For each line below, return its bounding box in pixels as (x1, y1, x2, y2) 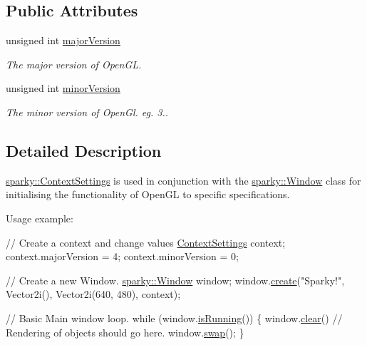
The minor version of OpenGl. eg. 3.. (6, 104, 169, 119)
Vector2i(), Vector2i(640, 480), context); (6, 287, 181, 302)
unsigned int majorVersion (6, 33, 120, 48)
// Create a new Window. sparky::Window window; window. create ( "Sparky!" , (6, 272, 345, 287)
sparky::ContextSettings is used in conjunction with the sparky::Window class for (6, 172, 361, 187)
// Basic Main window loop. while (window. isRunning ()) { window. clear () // (6, 310, 343, 325)
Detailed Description (6, 139, 162, 161)
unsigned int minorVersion (6, 81, 120, 96)
